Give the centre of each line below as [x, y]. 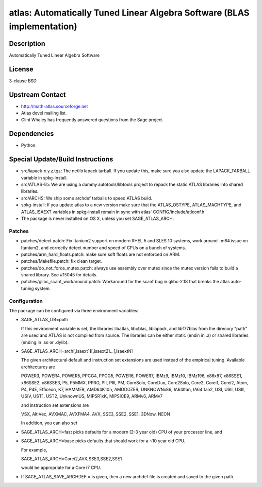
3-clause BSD [23, 81]
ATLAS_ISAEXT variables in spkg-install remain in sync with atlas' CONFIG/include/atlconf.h [113, 212]
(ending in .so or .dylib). [45, 342]
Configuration [26, 301]
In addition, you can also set [49, 423]
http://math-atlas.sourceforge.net [55, 106]
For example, [34, 450]
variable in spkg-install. [44, 178]
